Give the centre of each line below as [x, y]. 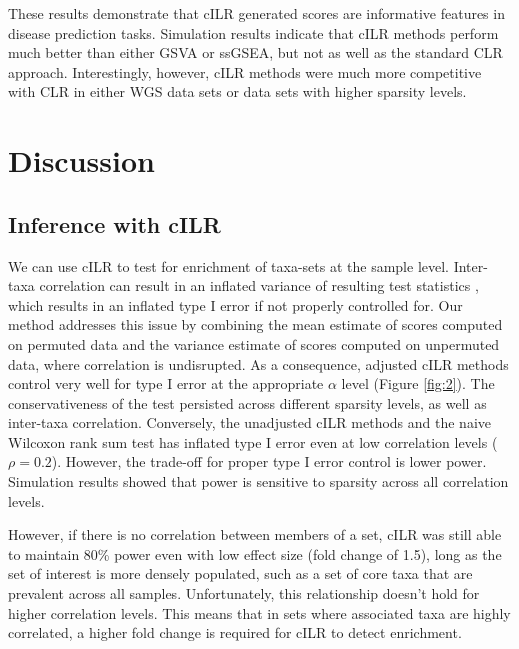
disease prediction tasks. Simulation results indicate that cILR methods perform [253, 32]
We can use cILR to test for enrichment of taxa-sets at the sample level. [228, 265]
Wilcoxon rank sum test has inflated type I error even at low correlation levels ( [253, 441]
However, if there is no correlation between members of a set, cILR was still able [255, 534]
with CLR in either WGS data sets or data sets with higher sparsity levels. [237, 91]
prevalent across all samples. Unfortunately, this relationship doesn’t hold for [244, 593]
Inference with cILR [114, 223]
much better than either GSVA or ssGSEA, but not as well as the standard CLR [255, 52]
